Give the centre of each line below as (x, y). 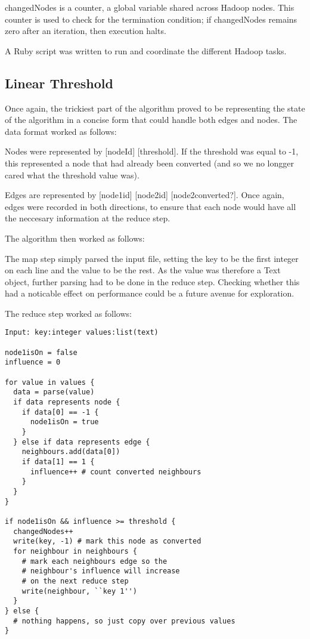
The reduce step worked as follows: (68, 313)
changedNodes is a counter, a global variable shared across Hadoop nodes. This (150, 7)
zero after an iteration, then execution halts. (86, 31)
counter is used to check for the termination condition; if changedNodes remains (151, 19)
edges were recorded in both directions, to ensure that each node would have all (151, 206)
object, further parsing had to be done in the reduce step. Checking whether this (152, 281)
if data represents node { (67, 402)
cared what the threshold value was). (72, 175)
